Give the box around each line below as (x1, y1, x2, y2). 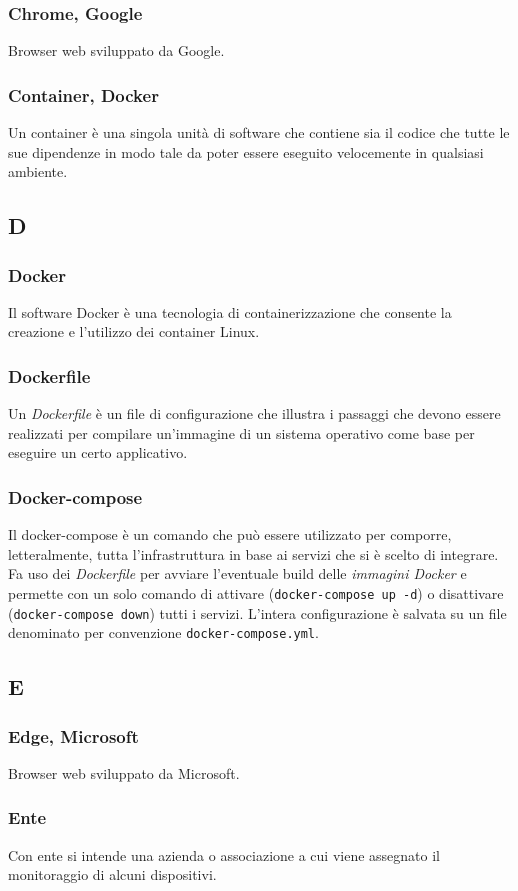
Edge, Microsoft (8, 723, 139, 748)
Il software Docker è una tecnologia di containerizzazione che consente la (8, 301, 452, 322)
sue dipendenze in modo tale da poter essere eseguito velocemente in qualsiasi (8, 141, 484, 162)
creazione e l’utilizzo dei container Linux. (8, 321, 260, 342)
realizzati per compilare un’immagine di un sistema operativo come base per (8, 422, 475, 443)
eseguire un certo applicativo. (8, 442, 188, 463)
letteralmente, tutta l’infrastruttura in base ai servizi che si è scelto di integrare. (8, 543, 499, 564)
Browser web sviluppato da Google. (8, 40, 225, 61)
